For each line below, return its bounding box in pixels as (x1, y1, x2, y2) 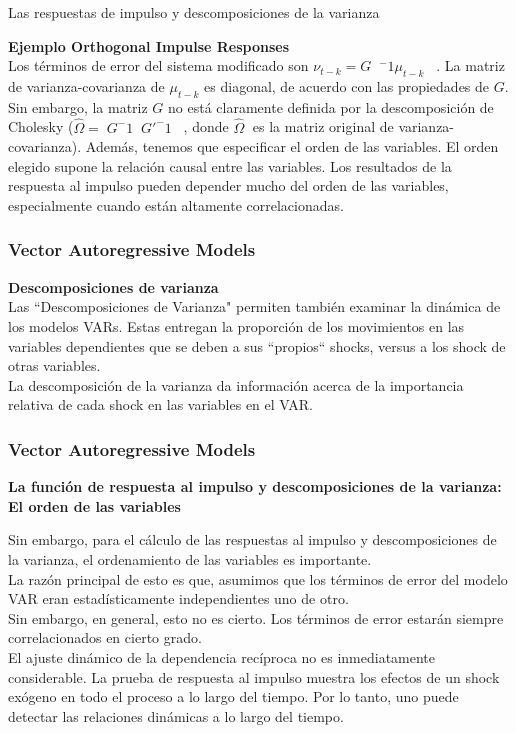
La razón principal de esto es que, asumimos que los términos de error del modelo (8, 568, 508, 589)
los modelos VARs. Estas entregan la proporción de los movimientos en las (8, 315, 465, 336)
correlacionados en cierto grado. (8, 627, 202, 648)
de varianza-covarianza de (8, 75, 165, 96)
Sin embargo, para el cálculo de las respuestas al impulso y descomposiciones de (8, 529, 497, 550)
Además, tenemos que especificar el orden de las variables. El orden (85, 136, 499, 157)
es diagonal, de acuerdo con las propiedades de (204, 75, 490, 96)
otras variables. (8, 355, 101, 376)
